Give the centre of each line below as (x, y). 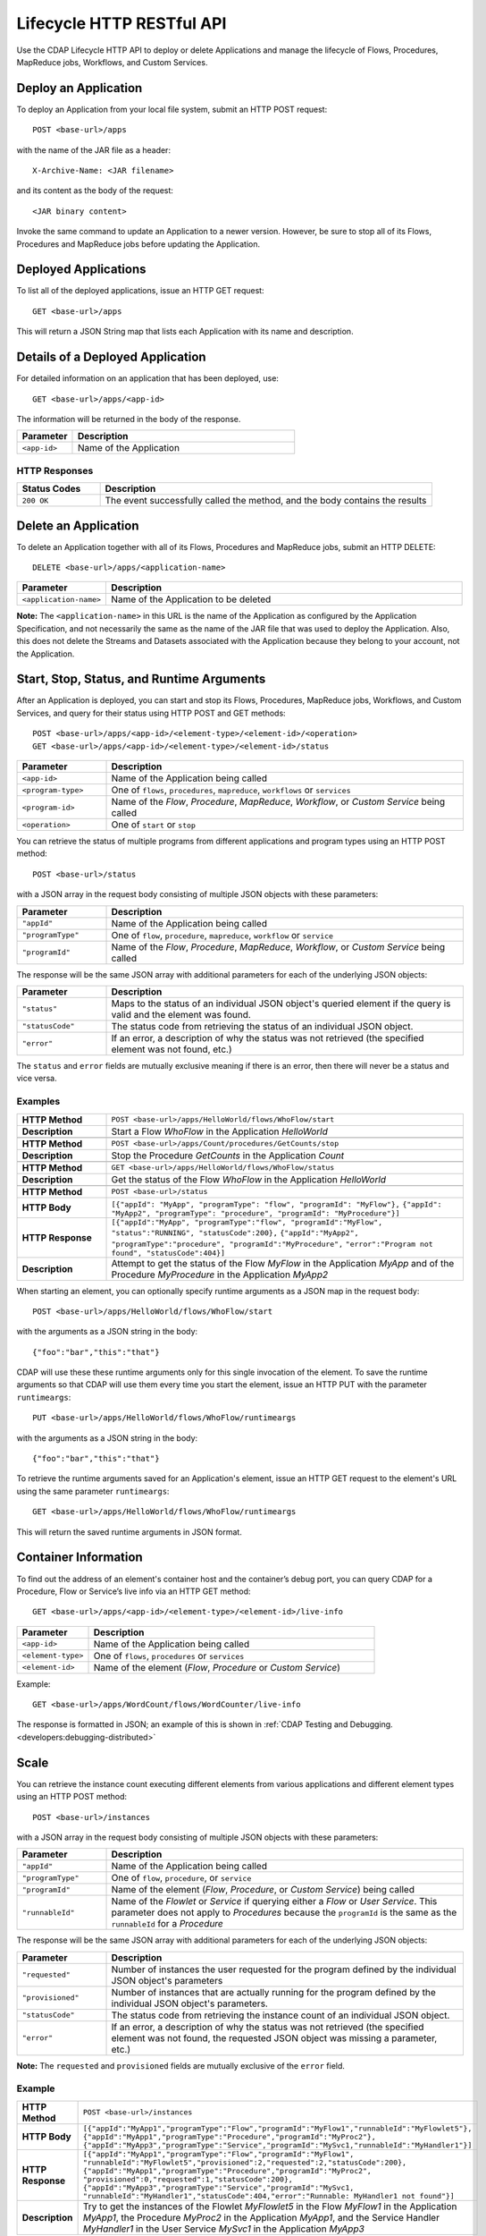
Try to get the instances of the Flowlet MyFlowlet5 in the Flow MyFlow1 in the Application (270, 2206)
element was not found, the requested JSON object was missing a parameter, (274, 2037)
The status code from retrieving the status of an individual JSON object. (262, 1026)
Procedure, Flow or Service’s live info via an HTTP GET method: (134, 1591)
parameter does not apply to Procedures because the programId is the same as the (284, 1912)
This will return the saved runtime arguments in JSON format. (130, 1532)
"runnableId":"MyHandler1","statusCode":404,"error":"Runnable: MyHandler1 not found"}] (268, 2196)
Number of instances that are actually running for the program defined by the (274, 1992)
